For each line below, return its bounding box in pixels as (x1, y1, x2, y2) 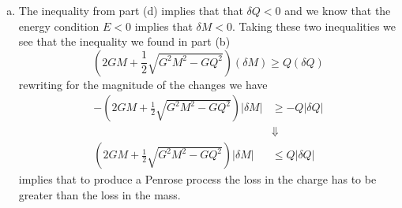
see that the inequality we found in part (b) (18, 33, 231, 50)
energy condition (18, 17, 100, 34)
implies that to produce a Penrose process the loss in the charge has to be (18, 171, 377, 188)
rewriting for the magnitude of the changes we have (18, 76, 268, 92)
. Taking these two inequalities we (232, 17, 396, 34)
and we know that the (284, 2, 391, 18)
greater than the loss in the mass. (18, 187, 181, 203)
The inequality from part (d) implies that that (18, 2, 243, 18)
